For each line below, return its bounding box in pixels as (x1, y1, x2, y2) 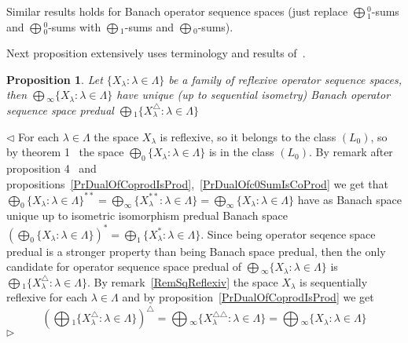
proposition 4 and (6, 159, 97, 176)
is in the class (208, 144, 274, 160)
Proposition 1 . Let (6, 71, 103, 87)
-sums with (48, 18, 101, 35)
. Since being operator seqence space (200, 225, 376, 242)
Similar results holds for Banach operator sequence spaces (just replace (6, 3, 348, 19)
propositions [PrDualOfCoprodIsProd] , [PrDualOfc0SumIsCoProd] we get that (6, 175, 389, 192)
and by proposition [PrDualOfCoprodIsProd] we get (122, 289, 374, 305)
